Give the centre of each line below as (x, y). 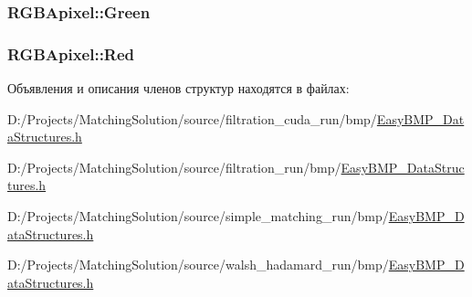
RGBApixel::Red (71, 53)
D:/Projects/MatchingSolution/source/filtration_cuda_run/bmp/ (192, 118)
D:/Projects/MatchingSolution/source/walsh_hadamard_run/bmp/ (198, 265)
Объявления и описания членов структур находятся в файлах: (178, 88)
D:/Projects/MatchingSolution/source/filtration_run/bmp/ (174, 167)
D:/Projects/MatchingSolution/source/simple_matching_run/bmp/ (198, 216)
